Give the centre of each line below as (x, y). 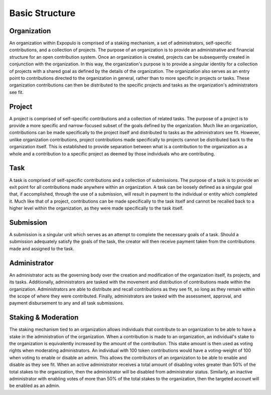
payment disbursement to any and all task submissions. (67, 303)
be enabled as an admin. (35, 386)
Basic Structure (42, 13)
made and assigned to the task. (42, 248)
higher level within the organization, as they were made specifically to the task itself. (96, 208)
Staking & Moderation (44, 317)
